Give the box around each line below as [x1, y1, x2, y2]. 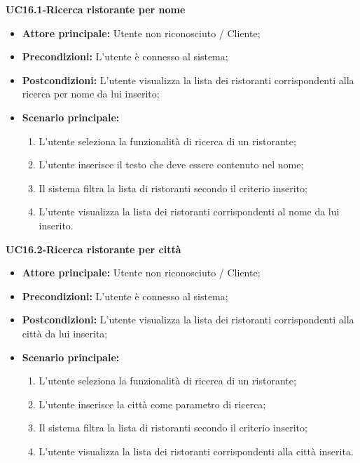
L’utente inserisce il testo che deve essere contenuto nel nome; [39, 157, 304, 172]
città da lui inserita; [22, 326, 108, 340]
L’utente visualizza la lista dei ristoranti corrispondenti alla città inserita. [39, 443, 354, 458]
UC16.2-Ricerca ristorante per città [6, 241, 181, 256]
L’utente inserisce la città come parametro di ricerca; [39, 396, 266, 411]
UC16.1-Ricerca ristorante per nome [6, 2, 186, 16]
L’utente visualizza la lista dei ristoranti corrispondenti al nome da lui [39, 204, 340, 219]
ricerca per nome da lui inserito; [22, 86, 160, 101]
